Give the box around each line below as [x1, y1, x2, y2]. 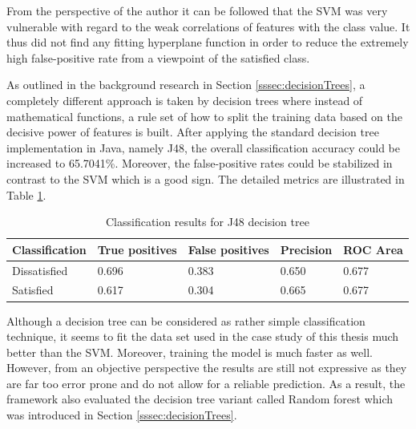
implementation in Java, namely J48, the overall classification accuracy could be [6, 139, 400, 156]
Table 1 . [6, 186, 46, 203]
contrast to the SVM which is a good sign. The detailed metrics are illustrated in [6, 170, 405, 187]
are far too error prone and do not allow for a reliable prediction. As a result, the [6, 374, 406, 391]
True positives [97, 241, 177, 257]
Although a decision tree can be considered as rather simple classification [6, 312, 366, 329]
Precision [280, 241, 333, 257]
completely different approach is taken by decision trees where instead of [6, 91, 363, 108]
